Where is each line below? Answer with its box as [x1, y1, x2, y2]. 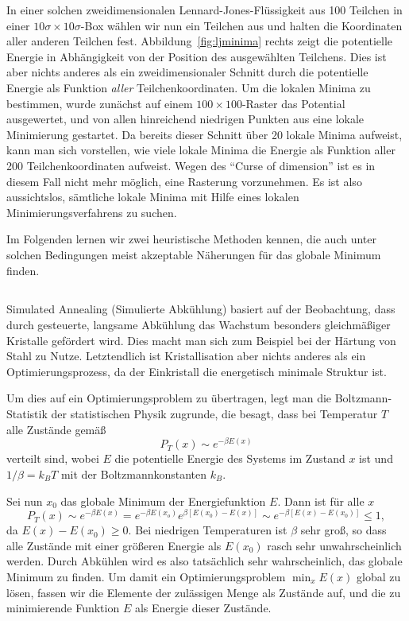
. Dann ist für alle [277, 492, 365, 509]
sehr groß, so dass [300, 522, 387, 538]
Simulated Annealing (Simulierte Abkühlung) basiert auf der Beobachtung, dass [6, 301, 395, 317]
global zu [357, 568, 401, 584]
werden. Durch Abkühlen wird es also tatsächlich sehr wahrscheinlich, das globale [6, 553, 403, 569]
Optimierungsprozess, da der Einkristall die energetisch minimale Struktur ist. [6, 363, 387, 379]
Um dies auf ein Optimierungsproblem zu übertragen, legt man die [6, 390, 332, 406]
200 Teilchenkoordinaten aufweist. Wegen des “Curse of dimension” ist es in [6, 157, 376, 173]
